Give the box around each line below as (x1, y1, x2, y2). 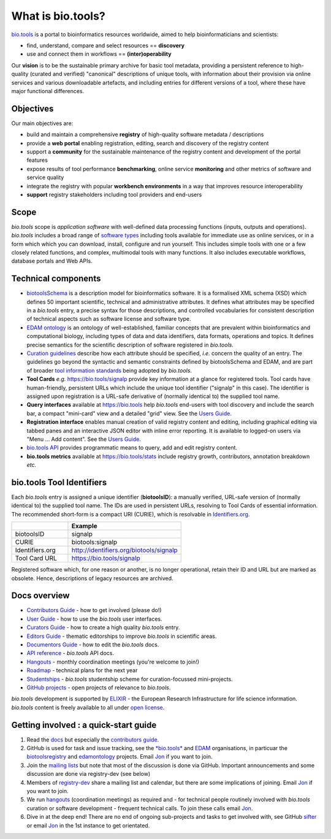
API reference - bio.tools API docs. (26, 649, 115, 657)
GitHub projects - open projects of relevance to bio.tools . (26, 684, 171, 691)
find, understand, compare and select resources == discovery (26, 42, 185, 49)
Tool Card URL (15, 554, 58, 562)
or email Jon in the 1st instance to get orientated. (26, 822, 150, 829)
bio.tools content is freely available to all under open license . (11, 703, 165, 711)
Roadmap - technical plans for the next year (26, 667, 138, 674)
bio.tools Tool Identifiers (11, 477, 107, 488)
